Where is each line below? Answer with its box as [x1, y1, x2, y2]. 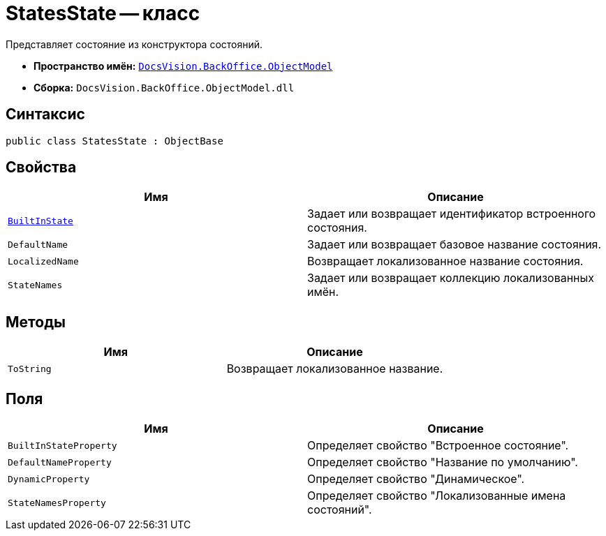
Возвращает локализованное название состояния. [307, 254, 584, 269]
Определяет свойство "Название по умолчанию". [307, 455, 578, 470]
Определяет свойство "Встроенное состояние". [307, 438, 569, 453]
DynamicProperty [8, 473, 90, 484]
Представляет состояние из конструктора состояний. [6, 38, 263, 50]
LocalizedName [8, 255, 79, 267]
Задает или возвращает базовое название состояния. [307, 237, 602, 252]
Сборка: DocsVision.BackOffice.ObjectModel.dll [34, 81, 295, 94]
